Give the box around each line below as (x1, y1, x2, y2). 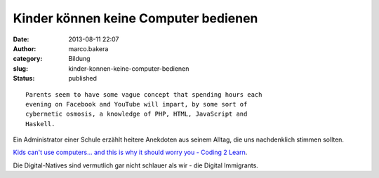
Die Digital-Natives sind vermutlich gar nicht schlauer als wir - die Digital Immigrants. (13, 161, 259, 170)
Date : (13, 35, 29, 43)
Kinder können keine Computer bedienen (13, 11, 258, 26)
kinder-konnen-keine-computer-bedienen (68, 64, 189, 73)
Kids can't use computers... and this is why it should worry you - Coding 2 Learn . (13, 148, 248, 157)
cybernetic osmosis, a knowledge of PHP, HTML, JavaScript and (25, 110, 248, 118)
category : (13, 55, 43, 63)
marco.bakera (68, 44, 109, 53)
